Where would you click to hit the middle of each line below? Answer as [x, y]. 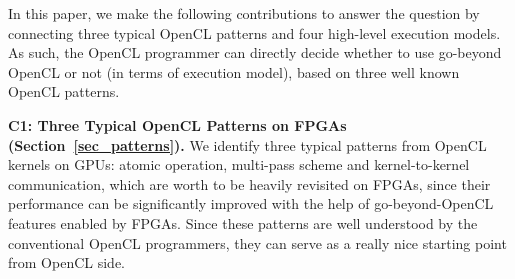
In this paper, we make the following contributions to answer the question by [244, 13]
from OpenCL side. [66, 262]
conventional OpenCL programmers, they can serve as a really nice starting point [257, 242]
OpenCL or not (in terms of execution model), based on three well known [234, 71]
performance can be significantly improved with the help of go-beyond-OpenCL [251, 203]
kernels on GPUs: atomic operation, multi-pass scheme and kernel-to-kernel [239, 164]
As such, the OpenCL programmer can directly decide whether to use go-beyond [255, 52]
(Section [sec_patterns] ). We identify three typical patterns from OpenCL [247, 144]
